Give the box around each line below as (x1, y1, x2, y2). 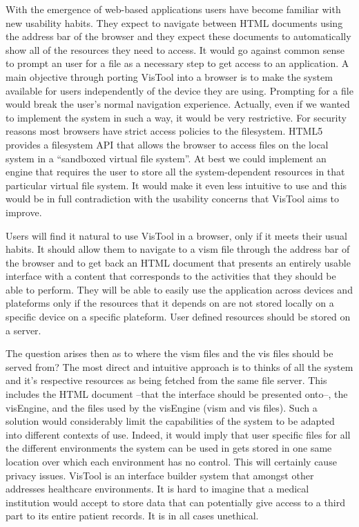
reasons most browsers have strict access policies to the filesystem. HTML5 (6, 124, 323, 138)
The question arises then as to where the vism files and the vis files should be (6, 346, 333, 361)
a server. (6, 323, 41, 337)
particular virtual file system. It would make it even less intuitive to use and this (6, 178, 347, 192)
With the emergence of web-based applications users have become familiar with (6, 2, 341, 16)
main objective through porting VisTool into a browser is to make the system (6, 69, 333, 84)
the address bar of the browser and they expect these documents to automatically (6, 29, 351, 44)
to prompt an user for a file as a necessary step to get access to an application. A (6, 56, 349, 70)
